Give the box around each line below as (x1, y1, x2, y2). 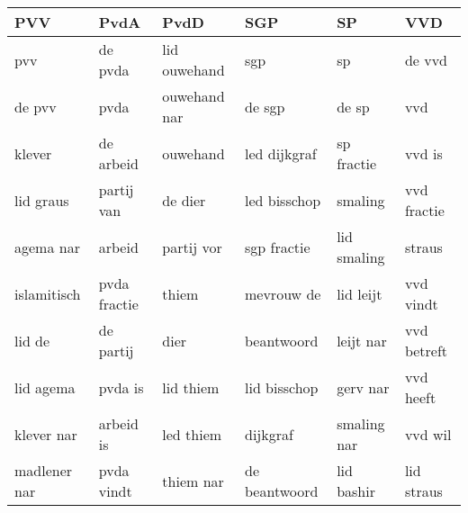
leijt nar (337, 329, 387, 351)
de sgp (244, 95, 285, 117)
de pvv (14, 95, 57, 117)
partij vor (162, 236, 222, 257)
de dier (162, 189, 206, 211)
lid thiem (162, 376, 220, 398)
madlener (14, 460, 73, 481)
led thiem (162, 423, 222, 445)
